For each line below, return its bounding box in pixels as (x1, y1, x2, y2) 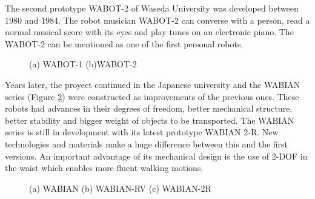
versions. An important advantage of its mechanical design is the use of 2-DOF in (5, 149, 308, 162)
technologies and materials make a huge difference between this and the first (5, 137, 288, 150)
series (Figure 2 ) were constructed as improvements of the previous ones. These (5, 90, 299, 103)
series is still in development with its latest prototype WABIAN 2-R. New (5, 126, 279, 138)
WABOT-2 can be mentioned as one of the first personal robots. (5, 37, 244, 50)
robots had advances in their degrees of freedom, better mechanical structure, (5, 102, 293, 115)
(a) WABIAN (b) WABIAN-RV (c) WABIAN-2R (29, 181, 211, 194)
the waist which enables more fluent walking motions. (5, 161, 204, 174)
